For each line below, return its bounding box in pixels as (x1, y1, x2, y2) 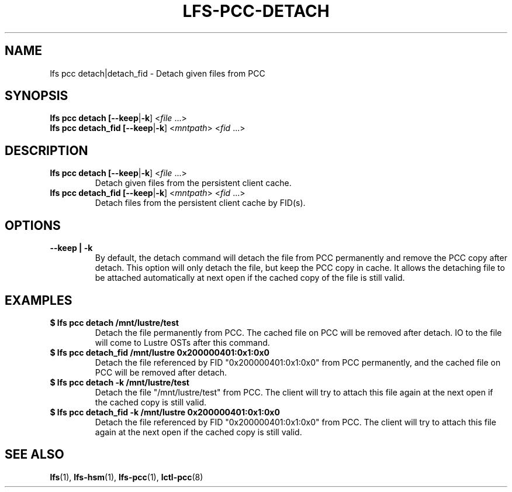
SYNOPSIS (5, 88, 68, 104)
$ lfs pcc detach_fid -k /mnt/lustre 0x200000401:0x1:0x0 (50, 407, 280, 417)
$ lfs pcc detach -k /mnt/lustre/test (50, 377, 189, 387)
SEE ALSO (5, 447, 64, 462)
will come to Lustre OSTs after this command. (95, 337, 270, 348)
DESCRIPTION (5, 143, 88, 158)
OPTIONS (5, 218, 61, 233)
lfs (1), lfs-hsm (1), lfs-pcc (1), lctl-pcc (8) (50, 472, 203, 482)
